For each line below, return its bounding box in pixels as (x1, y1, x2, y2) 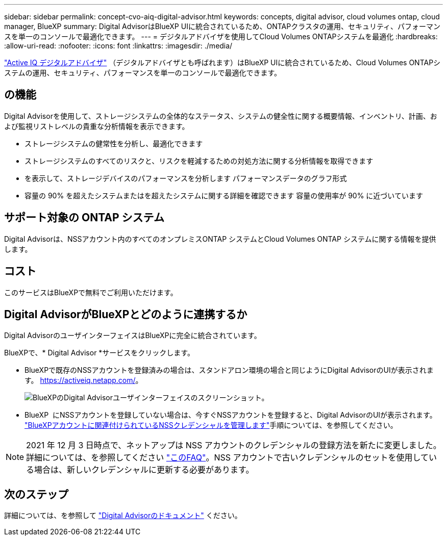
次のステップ (4, 487, 68, 501)
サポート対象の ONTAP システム (4, 211, 164, 224)
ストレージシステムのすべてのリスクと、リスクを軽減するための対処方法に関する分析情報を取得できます (24, 156, 374, 165)
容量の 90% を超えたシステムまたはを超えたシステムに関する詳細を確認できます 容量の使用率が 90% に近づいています (24, 191, 423, 200)
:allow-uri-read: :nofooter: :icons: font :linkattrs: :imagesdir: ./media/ (4, 41, 233, 50)
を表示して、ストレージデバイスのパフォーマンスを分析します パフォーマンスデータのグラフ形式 (24, 173, 347, 183)
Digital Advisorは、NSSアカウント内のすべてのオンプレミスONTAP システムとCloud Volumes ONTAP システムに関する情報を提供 (4, 234, 436, 243)
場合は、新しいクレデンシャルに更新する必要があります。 (34, 465, 254, 475)
